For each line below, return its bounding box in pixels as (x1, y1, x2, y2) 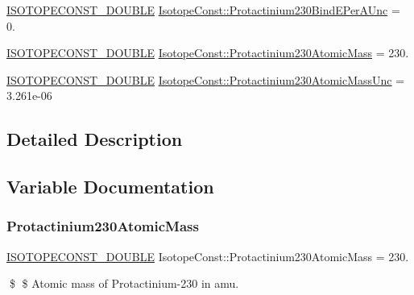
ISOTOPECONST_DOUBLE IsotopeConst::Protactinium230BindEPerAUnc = (6, 2, 400, 18)
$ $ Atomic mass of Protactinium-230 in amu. (9, 275, 239, 292)
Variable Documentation (6, 174, 214, 199)
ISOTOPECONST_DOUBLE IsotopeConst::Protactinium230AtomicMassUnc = (6, 71, 405, 88)
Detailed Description (6, 127, 183, 152)
